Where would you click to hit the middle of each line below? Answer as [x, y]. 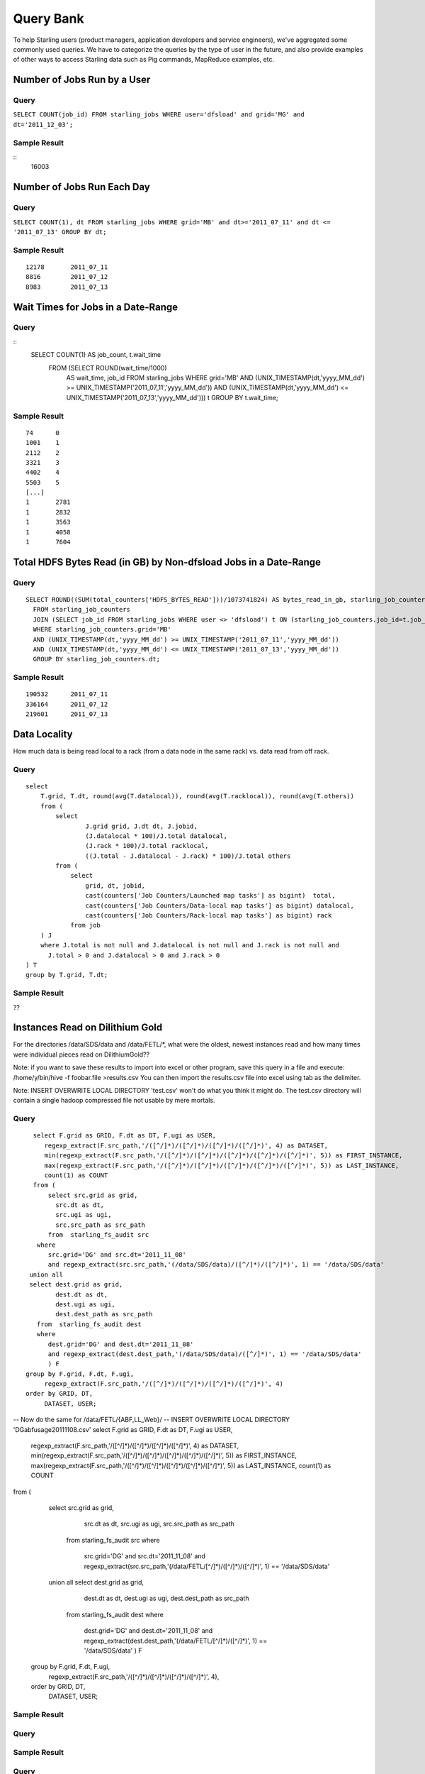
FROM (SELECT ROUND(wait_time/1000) [108, 368]
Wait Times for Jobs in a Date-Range [96, 307]
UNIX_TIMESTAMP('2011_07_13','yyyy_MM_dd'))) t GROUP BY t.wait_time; [172, 397]
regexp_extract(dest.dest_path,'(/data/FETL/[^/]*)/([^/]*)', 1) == [176, 1641]
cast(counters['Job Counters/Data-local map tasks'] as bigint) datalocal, [220, 905]
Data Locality [43, 734]
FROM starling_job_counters [82, 610]
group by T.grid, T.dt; [67, 975]
